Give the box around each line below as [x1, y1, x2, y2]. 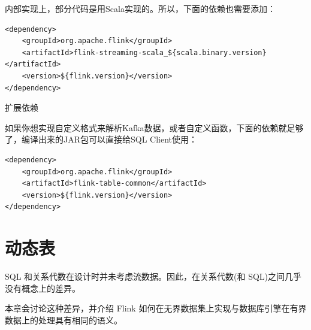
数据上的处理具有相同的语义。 [5, 313, 122, 326]
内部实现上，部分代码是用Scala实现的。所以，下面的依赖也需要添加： [5, 2, 276, 14]
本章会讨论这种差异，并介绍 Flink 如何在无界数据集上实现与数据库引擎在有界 [5, 302, 307, 314]
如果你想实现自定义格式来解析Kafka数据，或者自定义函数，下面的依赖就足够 [5, 121, 304, 134]
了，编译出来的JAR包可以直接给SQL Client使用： [5, 133, 198, 146]
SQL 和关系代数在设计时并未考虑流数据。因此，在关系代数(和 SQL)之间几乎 [5, 270, 302, 283]
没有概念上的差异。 [5, 281, 80, 294]
